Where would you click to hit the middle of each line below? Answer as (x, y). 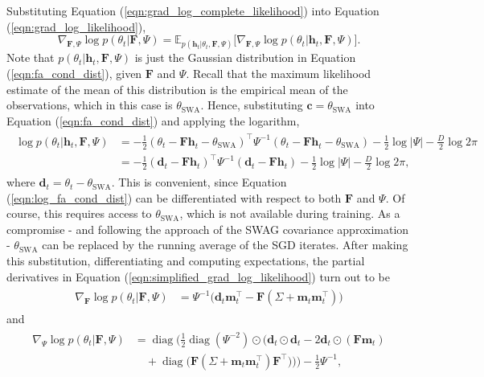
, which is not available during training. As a (290, 213)
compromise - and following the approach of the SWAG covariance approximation (208, 229)
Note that (31, 57)
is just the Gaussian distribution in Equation (245, 57)
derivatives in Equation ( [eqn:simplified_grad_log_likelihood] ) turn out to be (198, 276)
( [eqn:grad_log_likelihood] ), (76, 26)
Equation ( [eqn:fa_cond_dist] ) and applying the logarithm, (153, 120)
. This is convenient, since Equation (199, 182)
